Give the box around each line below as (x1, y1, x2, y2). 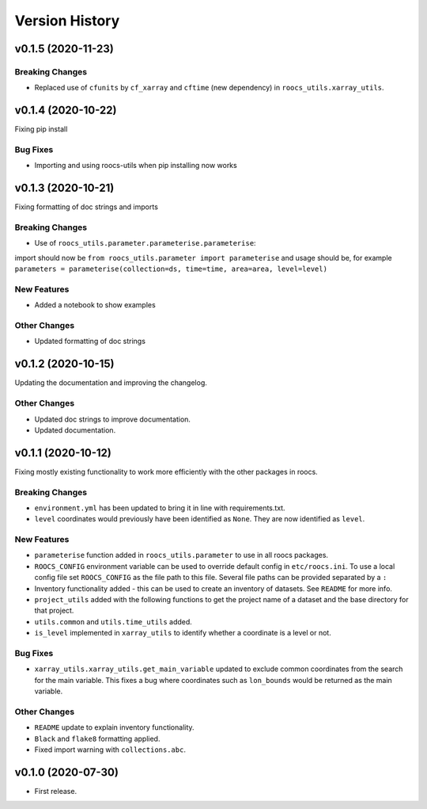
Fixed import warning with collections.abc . (34, 745, 186, 754)
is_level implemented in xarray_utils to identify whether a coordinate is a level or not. (34, 628, 331, 638)
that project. (34, 606, 74, 616)
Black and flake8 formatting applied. (34, 734, 161, 743)
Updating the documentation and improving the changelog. (14, 378, 207, 387)
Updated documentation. (34, 425, 116, 435)
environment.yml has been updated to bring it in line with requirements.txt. (34, 503, 285, 513)
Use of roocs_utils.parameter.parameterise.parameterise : (34, 239, 256, 248)
